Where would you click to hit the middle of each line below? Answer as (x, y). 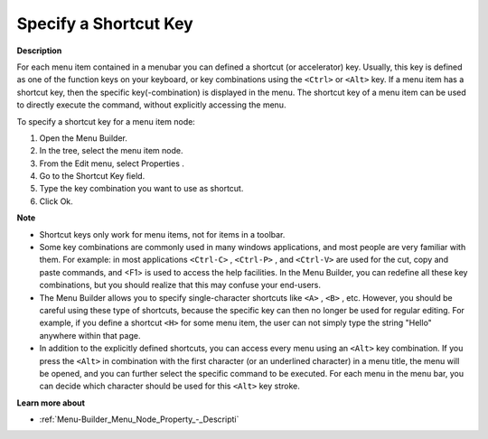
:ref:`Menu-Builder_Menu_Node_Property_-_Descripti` (139, 419)
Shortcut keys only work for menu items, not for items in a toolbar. (162, 234)
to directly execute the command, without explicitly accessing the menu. (151, 105)
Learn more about (51, 403)
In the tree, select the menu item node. (111, 151)
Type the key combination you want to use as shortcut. (141, 189)
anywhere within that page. (90, 335)
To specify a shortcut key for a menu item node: (106, 121)
